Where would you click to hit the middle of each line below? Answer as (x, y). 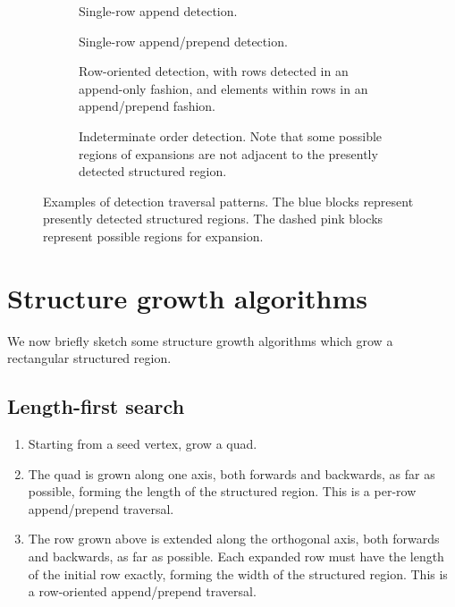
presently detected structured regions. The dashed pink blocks (213, 219)
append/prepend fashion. (147, 106)
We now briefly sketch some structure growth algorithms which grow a (200, 340)
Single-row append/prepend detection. (183, 41)
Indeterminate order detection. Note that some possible (231, 135)
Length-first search (96, 406)
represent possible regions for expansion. (153, 236)
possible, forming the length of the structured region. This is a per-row (222, 491)
